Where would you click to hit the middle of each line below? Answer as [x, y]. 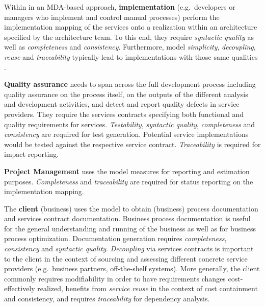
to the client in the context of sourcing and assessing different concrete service [126, 258]
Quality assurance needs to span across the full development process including [130, 84]
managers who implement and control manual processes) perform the [112, 17]
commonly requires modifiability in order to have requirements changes [115, 278]
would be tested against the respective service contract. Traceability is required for [132, 144]
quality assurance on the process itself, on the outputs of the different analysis [126, 94]
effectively [20, 288]
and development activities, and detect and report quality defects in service [122, 104]
